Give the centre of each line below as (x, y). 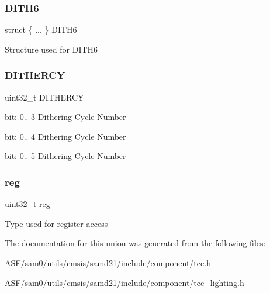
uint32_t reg (27, 204)
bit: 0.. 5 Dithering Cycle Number (65, 156)
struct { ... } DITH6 (41, 30)
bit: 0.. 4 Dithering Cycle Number (65, 136)
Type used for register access (56, 223)
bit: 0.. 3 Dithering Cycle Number (65, 117)
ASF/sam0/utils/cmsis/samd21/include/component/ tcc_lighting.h (124, 282)
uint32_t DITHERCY (44, 97)
